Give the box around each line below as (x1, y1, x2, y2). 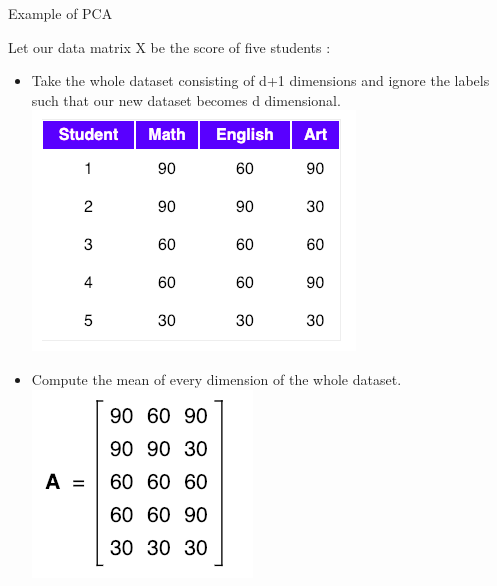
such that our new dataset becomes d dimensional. (31, 89, 341, 110)
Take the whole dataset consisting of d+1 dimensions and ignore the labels (31, 70, 490, 91)
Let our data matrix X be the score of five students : (8, 36, 331, 57)
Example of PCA (8, 3, 113, 23)
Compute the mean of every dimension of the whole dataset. (31, 368, 402, 389)
